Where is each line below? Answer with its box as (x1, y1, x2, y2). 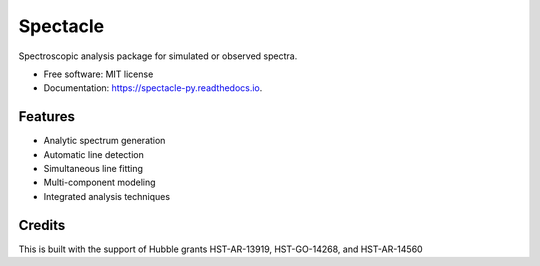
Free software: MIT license (43, 68, 154, 80)
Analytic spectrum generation (43, 135, 166, 147)
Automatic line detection (43, 148, 144, 160)
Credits (18, 216, 66, 234)
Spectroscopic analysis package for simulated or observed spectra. (18, 50, 298, 62)
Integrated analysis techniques (43, 190, 170, 202)
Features (18, 108, 75, 125)
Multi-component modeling (43, 176, 156, 189)
